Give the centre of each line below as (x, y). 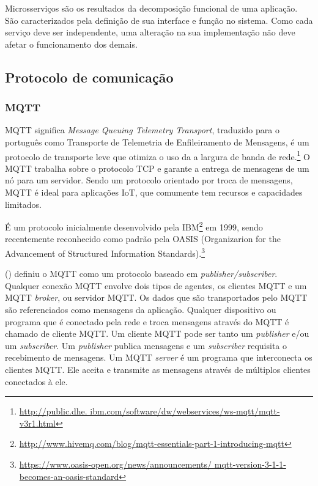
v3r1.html (37, 423)
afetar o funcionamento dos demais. (71, 44)
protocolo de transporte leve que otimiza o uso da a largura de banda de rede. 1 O (157, 155)
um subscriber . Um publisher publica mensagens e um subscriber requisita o (146, 345)
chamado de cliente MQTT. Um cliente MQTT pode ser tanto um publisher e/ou (157, 333)
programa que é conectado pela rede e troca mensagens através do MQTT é (147, 321)
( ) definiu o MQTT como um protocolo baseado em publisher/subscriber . (141, 274)
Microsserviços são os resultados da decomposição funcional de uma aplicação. (151, 8)
